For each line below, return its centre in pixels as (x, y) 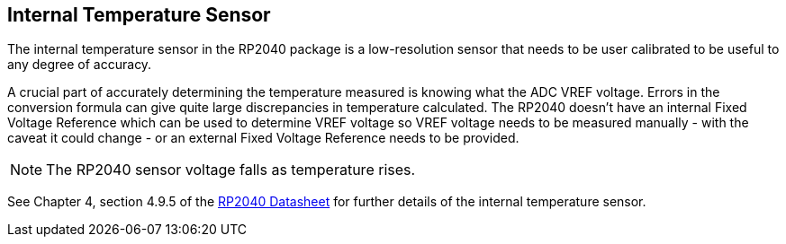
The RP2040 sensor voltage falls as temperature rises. (231, 170)
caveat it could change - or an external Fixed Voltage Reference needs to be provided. (263, 138)
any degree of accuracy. (80, 65)
